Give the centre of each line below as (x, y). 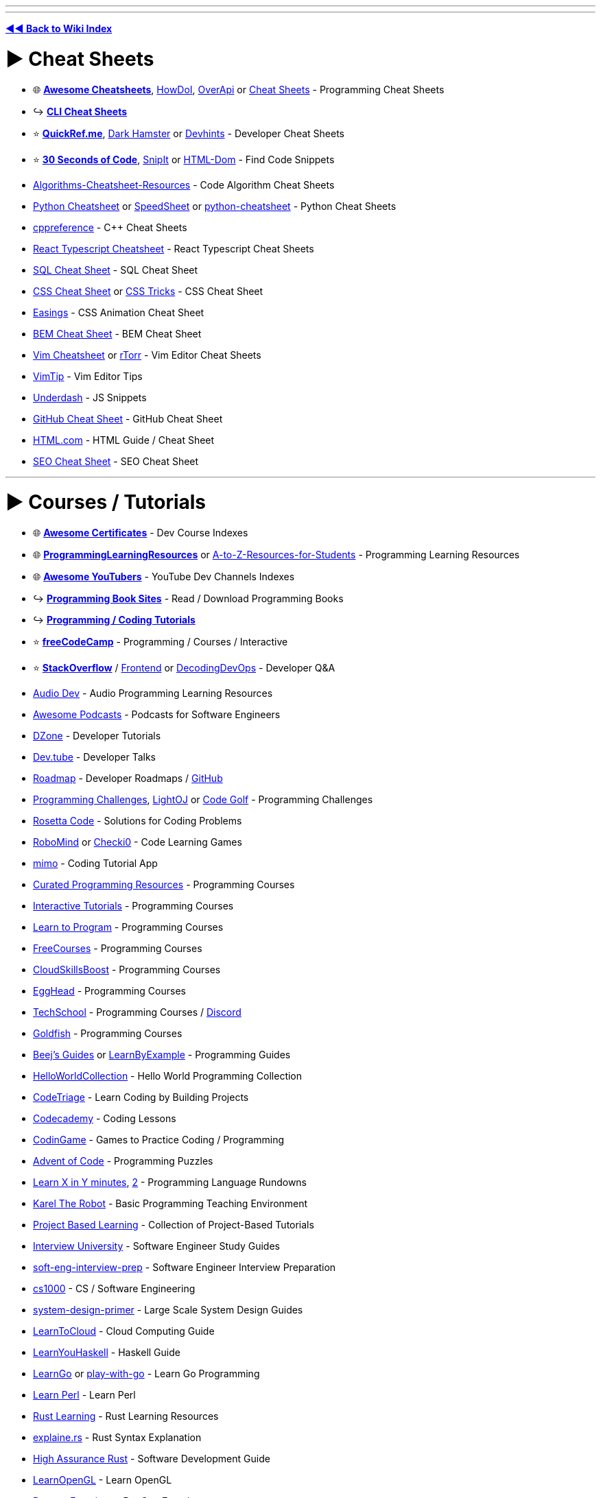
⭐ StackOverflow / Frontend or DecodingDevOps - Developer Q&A (184, 668)
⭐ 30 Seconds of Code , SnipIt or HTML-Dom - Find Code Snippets (184, 159)
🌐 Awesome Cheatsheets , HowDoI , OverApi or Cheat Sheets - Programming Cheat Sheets (239, 89)
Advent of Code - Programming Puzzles (123, 1161)
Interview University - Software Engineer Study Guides (156, 1246)
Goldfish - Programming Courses (108, 1033)
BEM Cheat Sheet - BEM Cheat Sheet (117, 333)
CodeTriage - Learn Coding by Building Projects (141, 1097)
